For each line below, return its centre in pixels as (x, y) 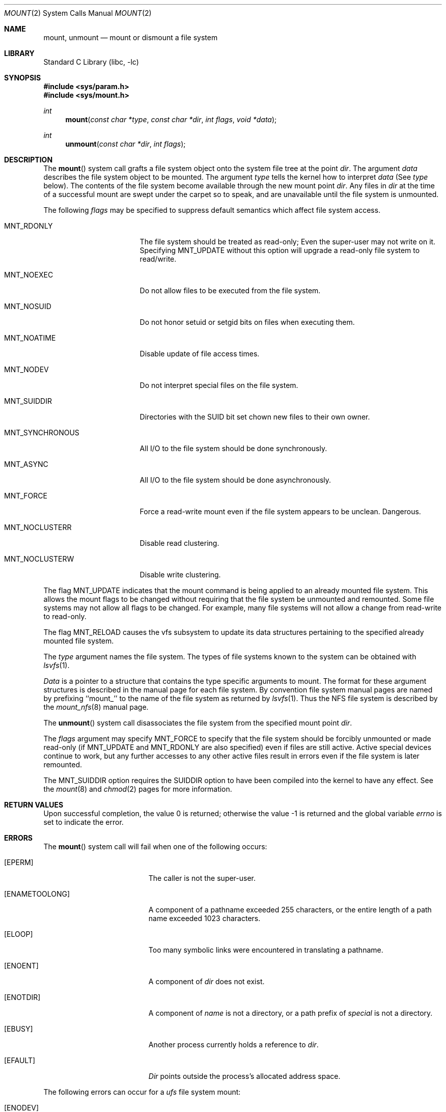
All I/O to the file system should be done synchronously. (233, 448)
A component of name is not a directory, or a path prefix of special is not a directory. (290, 1013)
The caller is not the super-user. (202, 878)
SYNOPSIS (23, 78)
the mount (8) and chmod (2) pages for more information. (138, 789)
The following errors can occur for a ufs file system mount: (142, 1092)
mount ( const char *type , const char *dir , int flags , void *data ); (171, 119)
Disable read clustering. (179, 543)
